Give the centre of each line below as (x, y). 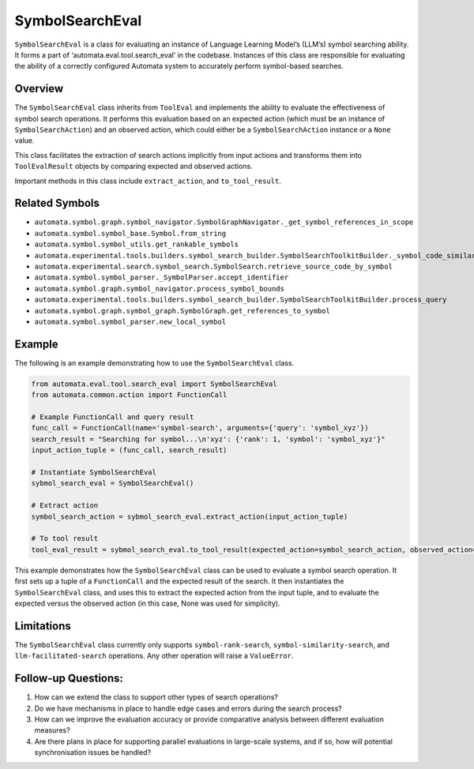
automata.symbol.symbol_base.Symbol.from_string (130, 233)
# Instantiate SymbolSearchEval (94, 473)
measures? (52, 730)
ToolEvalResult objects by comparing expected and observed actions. (134, 167)
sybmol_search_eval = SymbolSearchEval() (113, 483)
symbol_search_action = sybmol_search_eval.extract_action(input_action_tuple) (190, 516)
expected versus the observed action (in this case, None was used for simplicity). (147, 603)
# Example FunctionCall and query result (113, 417)
